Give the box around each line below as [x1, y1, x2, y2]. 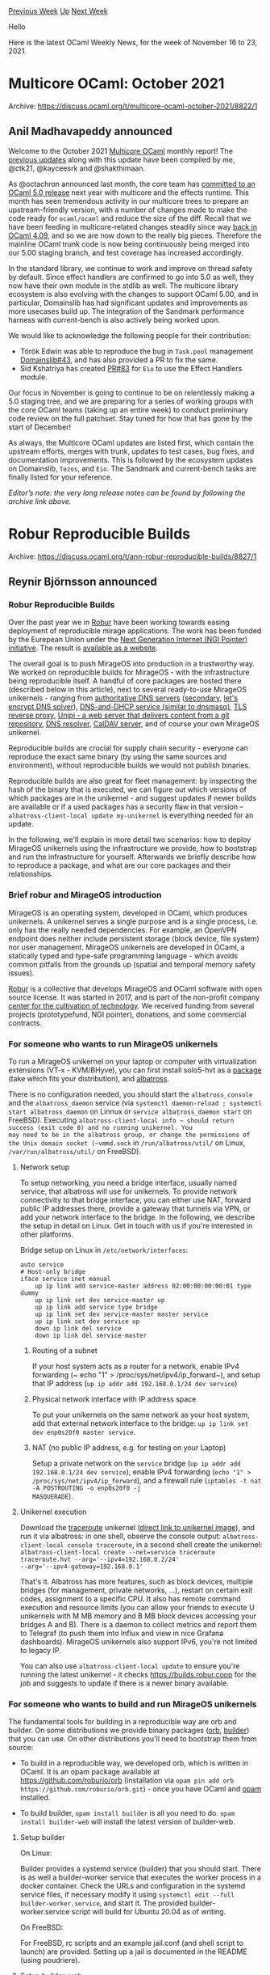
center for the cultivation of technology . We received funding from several [8, 1000, 255, 1010]
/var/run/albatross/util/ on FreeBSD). [8, 1146, 141, 1156]
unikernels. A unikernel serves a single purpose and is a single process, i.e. [8, 916, 259, 926]
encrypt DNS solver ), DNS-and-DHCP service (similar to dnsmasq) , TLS [8, 702, 247, 712]
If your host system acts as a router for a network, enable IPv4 [31, 1361, 240, 1371]
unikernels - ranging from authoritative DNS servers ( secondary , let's [8, 693, 239, 703]
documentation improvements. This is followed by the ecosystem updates [8, 455, 254, 464]
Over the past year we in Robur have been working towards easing [8, 617, 230, 628]
